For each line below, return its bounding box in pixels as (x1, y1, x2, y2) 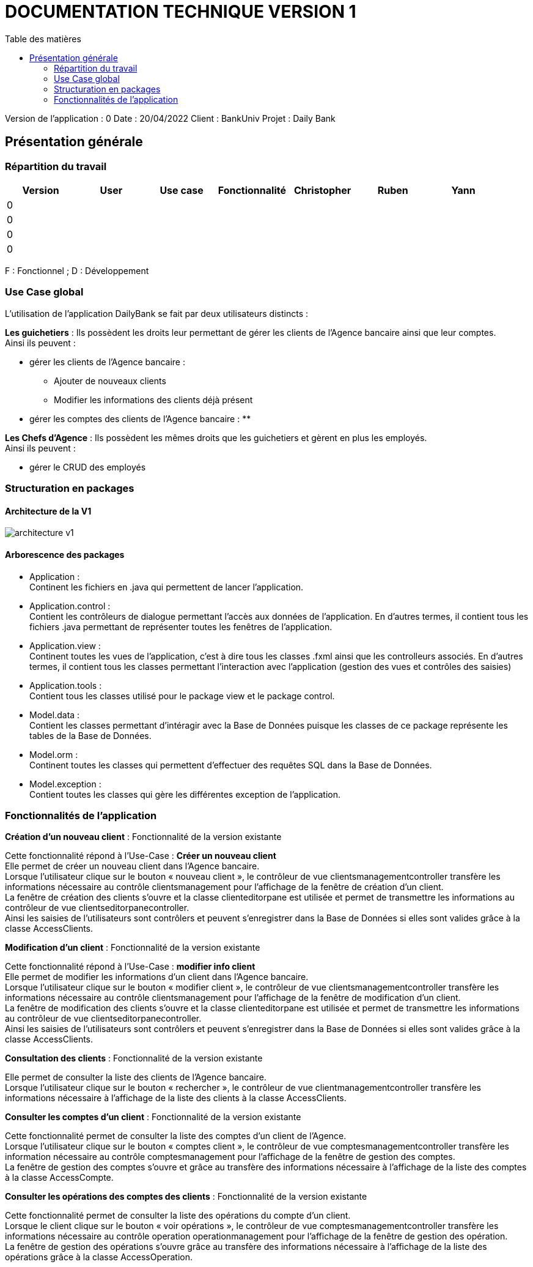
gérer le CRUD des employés (29, 461, 146, 472)
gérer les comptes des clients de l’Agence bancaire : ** (29, 413, 251, 424)
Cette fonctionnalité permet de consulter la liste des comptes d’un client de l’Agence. (5, 1131, 347, 1142)
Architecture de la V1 (5, 505, 92, 516)
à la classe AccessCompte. (5, 1172, 114, 1183)
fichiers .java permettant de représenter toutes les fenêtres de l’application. (29, 621, 333, 632)
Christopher (293, 184, 351, 196)
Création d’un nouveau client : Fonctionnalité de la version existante (5, 831, 282, 842)
